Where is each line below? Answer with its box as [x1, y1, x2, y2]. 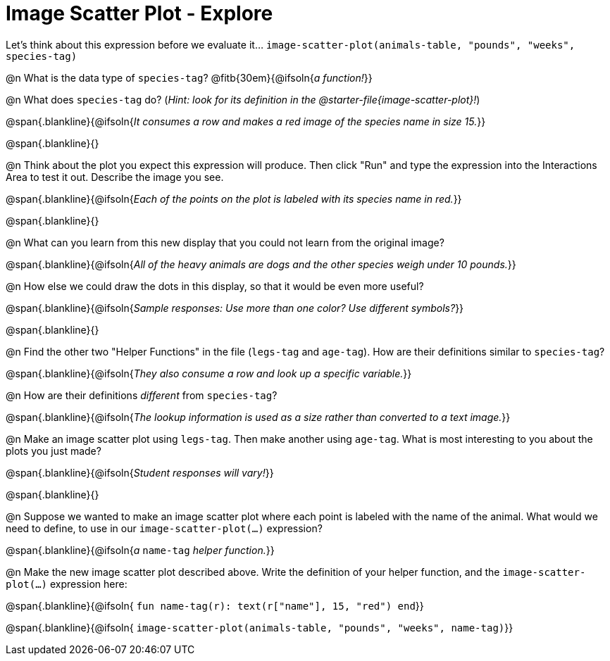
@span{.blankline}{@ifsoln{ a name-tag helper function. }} [6, 543, 275, 556]
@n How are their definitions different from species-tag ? [6, 389, 278, 401]
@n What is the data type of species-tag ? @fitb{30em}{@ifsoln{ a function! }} [6, 71, 373, 84]
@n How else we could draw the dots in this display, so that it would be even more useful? [6, 279, 424, 292]
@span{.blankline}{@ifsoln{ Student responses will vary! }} [6, 466, 274, 479]
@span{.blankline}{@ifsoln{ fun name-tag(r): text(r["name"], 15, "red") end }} [6, 599, 424, 612]
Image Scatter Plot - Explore [6, 1, 273, 25]
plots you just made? [6, 444, 101, 457]
